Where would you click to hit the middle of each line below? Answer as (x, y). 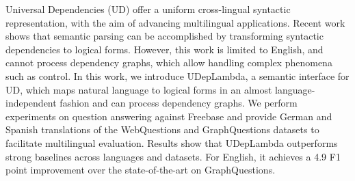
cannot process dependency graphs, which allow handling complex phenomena (169, 62)
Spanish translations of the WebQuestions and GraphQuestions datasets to (162, 129)
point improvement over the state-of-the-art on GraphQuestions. (141, 170)
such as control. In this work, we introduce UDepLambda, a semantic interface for (177, 75)
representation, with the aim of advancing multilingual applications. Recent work (175, 22)
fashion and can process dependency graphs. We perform (179, 103)
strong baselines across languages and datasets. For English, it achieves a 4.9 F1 (173, 156)
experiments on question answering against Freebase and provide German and (169, 116)
